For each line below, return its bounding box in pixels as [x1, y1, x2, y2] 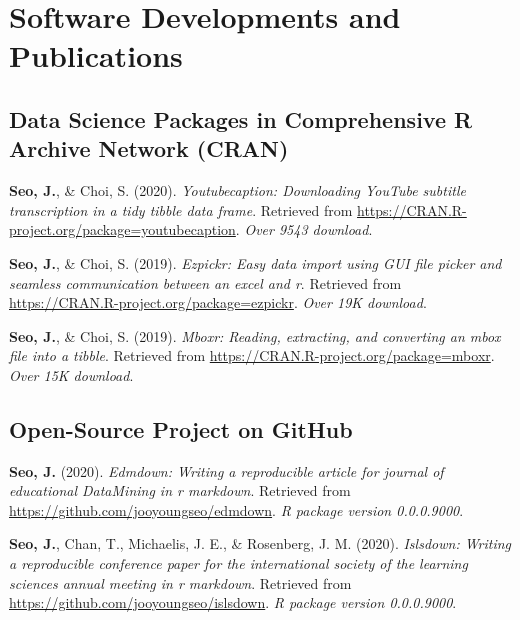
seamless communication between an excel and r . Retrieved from [9, 272, 402, 293]
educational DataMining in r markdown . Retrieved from [9, 480, 351, 501]
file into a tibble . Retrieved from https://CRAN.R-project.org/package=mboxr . [9, 345, 495, 366]
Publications [9, 35, 183, 76]
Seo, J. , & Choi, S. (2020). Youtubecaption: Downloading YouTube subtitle [9, 180, 466, 201]
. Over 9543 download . [235, 219, 373, 240]
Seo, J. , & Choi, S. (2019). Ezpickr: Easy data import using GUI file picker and [9, 252, 502, 273]
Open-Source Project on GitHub [9, 413, 353, 444]
